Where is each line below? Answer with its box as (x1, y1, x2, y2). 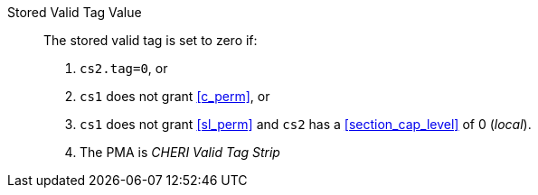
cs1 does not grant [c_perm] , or (80, 88, 270, 104)
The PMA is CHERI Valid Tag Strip (80, 144, 280, 160)
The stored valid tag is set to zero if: (43, 32, 258, 48)
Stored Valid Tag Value (7, 5, 142, 20)
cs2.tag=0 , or (80, 60, 168, 76)
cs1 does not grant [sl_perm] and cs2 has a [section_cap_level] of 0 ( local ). (80, 116, 532, 132)
